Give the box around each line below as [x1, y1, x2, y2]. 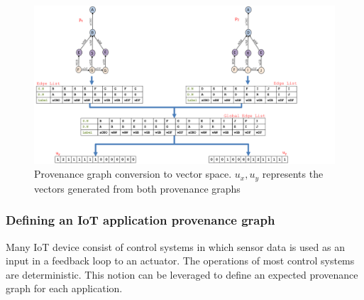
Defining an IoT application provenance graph [6, 211, 275, 229]
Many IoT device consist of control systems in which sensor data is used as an [6, 239, 345, 254]
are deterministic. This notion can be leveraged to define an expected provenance [6, 267, 358, 282]
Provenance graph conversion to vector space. [34, 166, 232, 181]
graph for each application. [6, 281, 123, 296]
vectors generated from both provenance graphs [34, 181, 241, 195]
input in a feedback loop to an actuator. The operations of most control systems [6, 253, 355, 268]
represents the [262, 166, 324, 181]
